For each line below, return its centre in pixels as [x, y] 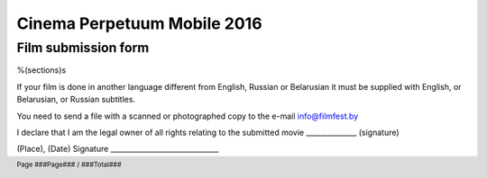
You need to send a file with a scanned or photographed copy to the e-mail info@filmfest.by [188, 116]
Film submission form [83, 48]
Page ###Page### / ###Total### [69, 165]
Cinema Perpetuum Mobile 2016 [139, 23]
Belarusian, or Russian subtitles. [76, 100]
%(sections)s [41, 70]
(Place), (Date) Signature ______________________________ [118, 149]
